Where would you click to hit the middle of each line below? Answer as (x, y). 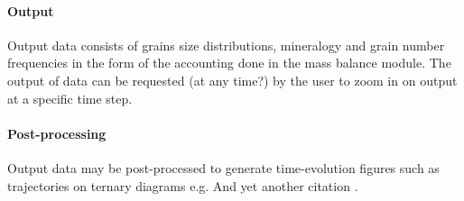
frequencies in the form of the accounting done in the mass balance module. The (229, 63)
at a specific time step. (70, 98)
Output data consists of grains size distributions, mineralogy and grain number (226, 45)
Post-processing (57, 133)
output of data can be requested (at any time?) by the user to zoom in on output (232, 80)
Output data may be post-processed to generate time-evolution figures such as (223, 167)
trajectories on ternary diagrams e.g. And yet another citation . (183, 185)
